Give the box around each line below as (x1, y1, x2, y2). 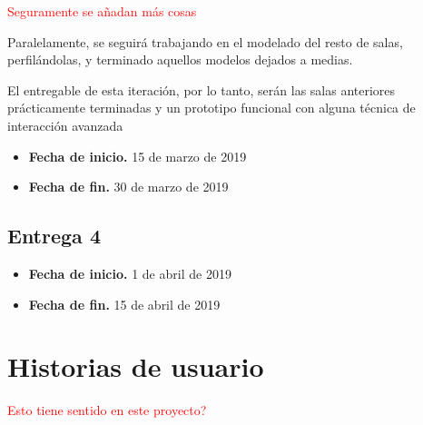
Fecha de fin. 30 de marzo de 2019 (28, 177, 229, 196)
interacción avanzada (7, 115, 123, 134)
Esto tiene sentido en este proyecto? (7, 400, 207, 420)
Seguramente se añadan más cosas (7, 2, 197, 20)
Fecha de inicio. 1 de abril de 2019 (28, 263, 231, 282)
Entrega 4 (7, 222, 101, 250)
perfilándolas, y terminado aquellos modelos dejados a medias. (7, 50, 353, 69)
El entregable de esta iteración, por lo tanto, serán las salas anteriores (7, 80, 396, 99)
